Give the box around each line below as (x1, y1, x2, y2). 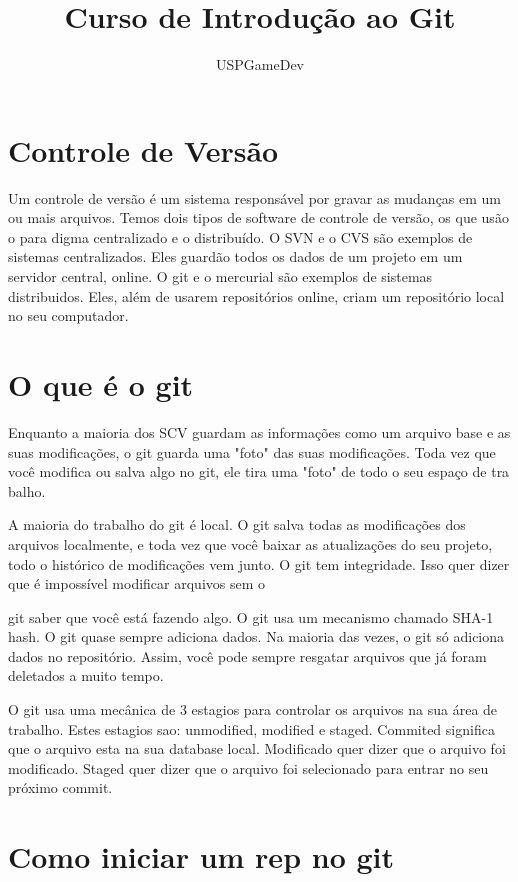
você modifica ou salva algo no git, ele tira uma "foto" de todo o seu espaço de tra (8, 461, 510, 482)
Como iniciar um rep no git (8, 836, 395, 877)
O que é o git (8, 364, 194, 404)
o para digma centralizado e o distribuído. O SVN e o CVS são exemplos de (8, 226, 473, 247)
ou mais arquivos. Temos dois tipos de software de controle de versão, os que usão (8, 207, 509, 228)
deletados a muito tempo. (8, 665, 164, 686)
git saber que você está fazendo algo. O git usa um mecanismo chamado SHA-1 (8, 606, 494, 627)
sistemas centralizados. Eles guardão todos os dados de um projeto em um (8, 246, 463, 267)
